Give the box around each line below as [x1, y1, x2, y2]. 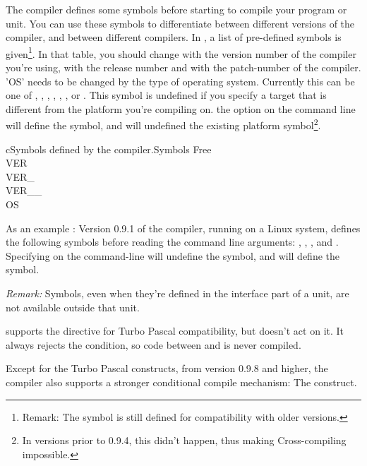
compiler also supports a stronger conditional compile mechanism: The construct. [6, 374, 357, 389]
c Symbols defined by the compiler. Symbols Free [6, 141, 212, 156]
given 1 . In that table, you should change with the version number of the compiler [6, 44, 356, 61]
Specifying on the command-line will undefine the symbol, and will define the [6, 248, 340, 263]
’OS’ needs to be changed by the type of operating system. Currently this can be [6, 73, 355, 88]
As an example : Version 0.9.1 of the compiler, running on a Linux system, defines [6, 220, 361, 235]
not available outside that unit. [6, 299, 140, 314]
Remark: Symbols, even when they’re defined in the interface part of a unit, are [6, 286, 349, 300]
